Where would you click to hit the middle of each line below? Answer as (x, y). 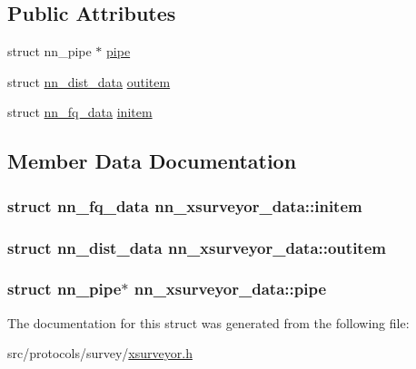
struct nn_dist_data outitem (89, 81)
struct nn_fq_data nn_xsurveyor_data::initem (185, 205)
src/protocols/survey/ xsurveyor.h (100, 353)
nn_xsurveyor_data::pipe (230, 289)
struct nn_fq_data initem (80, 112)
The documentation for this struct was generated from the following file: (208, 322)
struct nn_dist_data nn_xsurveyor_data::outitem (197, 247)
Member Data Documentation (152, 161)
